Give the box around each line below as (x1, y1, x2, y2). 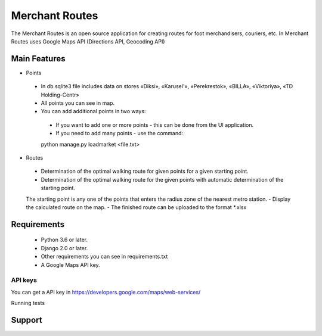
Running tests (11, 300, 45, 307)
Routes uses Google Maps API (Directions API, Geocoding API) (11, 38, 165, 45)
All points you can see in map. (41, 99, 115, 107)
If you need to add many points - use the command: (55, 130, 184, 137)
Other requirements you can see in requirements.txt (41, 253, 168, 260)
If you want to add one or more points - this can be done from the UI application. (55, 121, 253, 128)
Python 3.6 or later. (41, 236, 88, 244)
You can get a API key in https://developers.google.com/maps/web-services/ (11, 288, 201, 295)
